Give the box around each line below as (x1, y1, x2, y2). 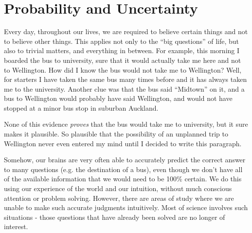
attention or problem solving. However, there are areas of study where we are (4, 193, 234, 203)
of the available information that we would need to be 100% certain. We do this (4, 174, 242, 184)
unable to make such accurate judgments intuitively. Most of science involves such (4, 202, 248, 213)
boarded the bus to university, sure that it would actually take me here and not (4, 55, 241, 65)
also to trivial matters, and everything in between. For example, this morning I (4, 45, 240, 56)
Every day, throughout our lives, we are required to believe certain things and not (4, 26, 248, 37)
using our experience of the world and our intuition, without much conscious (4, 183, 232, 194)
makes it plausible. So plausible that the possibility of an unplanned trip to (4, 129, 228, 139)
